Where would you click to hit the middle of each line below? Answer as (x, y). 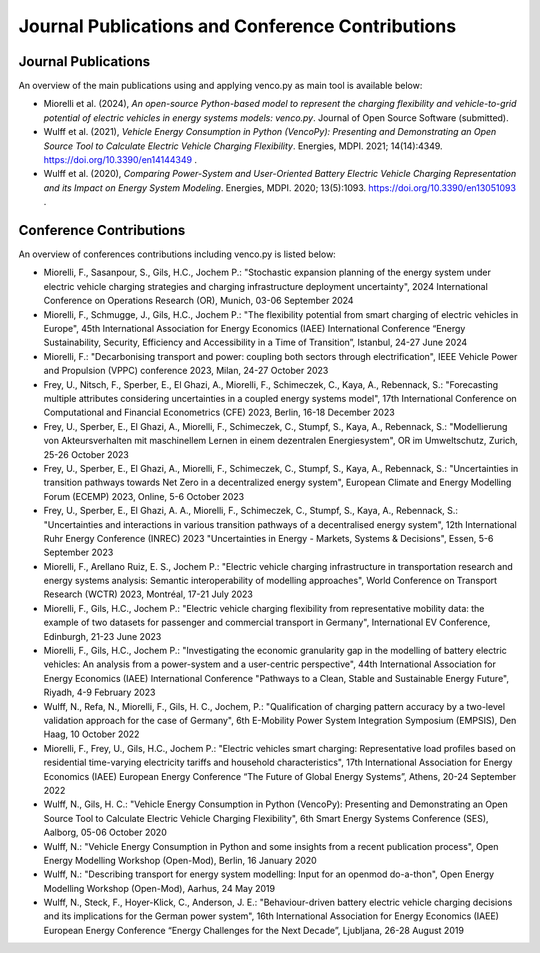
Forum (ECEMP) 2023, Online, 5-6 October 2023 (144, 496)
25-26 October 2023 (86, 454)
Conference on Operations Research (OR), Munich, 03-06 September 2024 (198, 301)
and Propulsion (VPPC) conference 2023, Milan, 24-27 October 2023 (186, 371)
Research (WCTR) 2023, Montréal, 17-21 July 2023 (148, 594)
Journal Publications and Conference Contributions (237, 26)
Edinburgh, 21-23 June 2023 (102, 636)
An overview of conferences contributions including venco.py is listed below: (177, 254)
